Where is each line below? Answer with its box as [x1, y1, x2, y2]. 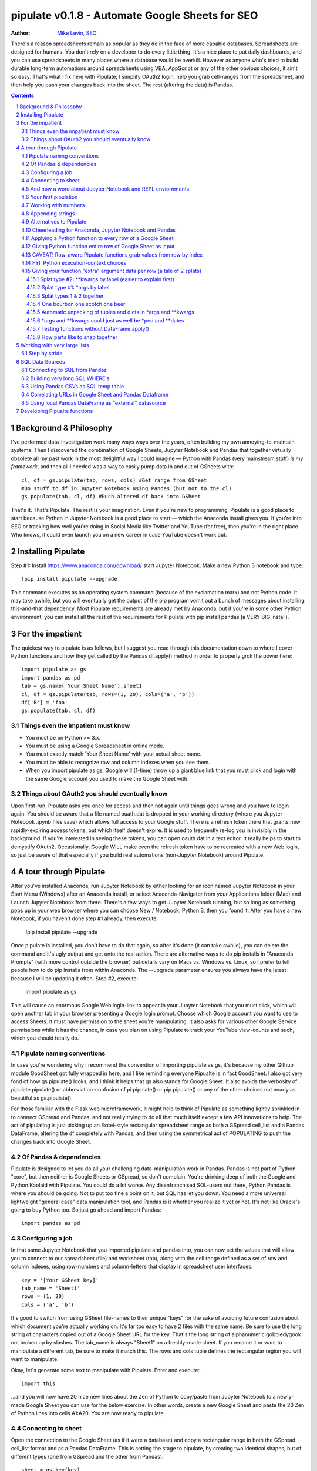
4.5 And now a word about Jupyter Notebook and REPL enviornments [21, 185, 190, 192]
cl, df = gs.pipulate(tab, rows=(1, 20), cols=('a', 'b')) [21, 691, 195, 697]
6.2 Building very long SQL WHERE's [21, 374, 110, 382]
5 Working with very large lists [16, 342, 89, 348]
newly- [276, 1393, 294, 1400]
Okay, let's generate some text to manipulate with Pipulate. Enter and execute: [11, 1366, 200, 1373]
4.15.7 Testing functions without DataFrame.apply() [26, 325, 150, 332]
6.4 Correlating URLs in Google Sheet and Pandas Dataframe [21, 391, 168, 398]
